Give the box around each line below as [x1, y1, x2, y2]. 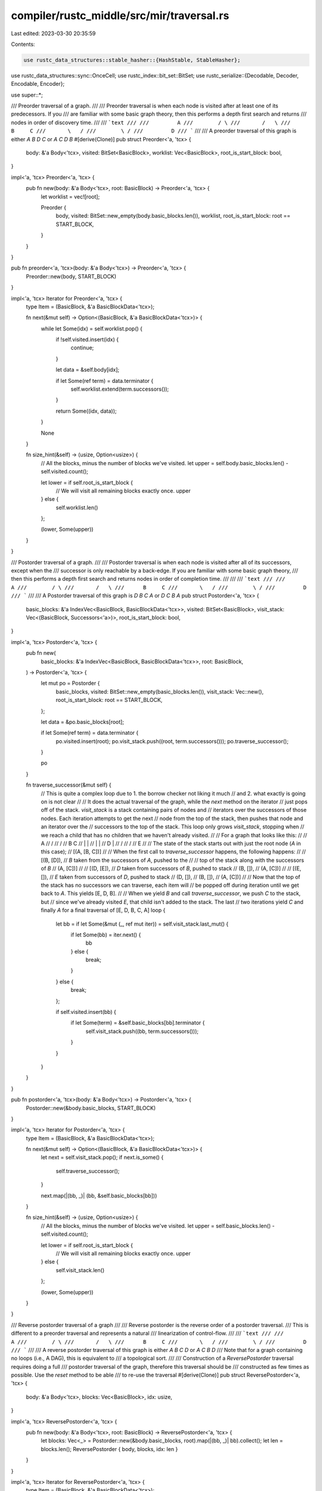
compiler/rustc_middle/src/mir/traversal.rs [11, 9, 230, 22]
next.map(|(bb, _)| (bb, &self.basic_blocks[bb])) [41, 1192, 157, 1199]
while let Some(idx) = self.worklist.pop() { [41, 325, 143, 332]
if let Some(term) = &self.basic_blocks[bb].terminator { [70, 1019, 205, 1026]
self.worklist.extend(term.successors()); [70, 385, 169, 393]
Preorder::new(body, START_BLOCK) [26, 273, 116, 280]
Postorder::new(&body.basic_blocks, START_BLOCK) [26, 1104, 156, 1112]
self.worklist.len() [55, 504, 98, 511]
